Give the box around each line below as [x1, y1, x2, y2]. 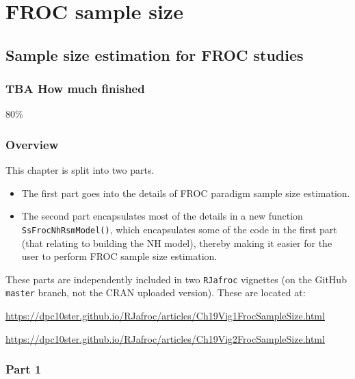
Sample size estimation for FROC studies [5, 44, 304, 65]
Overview [5, 135, 59, 153]
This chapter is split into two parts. [5, 163, 155, 177]
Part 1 [5, 361, 42, 378]
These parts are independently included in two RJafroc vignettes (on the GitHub [5, 272, 347, 286]
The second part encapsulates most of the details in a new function [21, 209, 303, 223]
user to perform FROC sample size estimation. [21, 249, 218, 263]
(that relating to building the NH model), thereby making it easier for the [21, 235, 332, 250]
